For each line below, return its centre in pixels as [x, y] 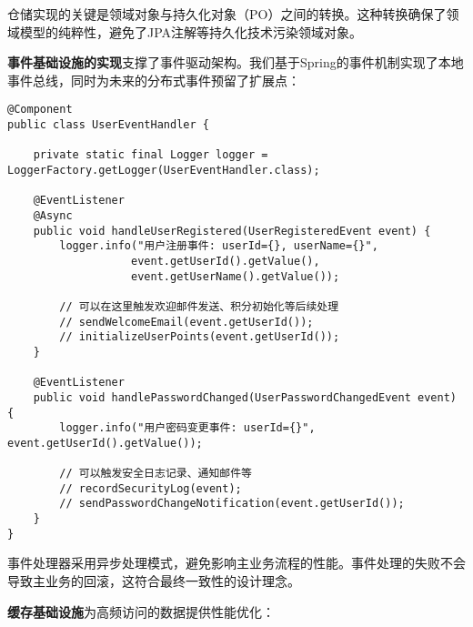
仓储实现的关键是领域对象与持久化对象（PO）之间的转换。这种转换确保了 [227, 14]
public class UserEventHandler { [108, 125]
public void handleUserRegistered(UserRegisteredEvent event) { [232, 231]
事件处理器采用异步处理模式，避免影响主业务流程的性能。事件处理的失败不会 [236, 563]
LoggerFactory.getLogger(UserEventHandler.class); [164, 170]
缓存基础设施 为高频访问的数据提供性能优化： [141, 611]
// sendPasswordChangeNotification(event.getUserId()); [232, 504]
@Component [40, 110]
